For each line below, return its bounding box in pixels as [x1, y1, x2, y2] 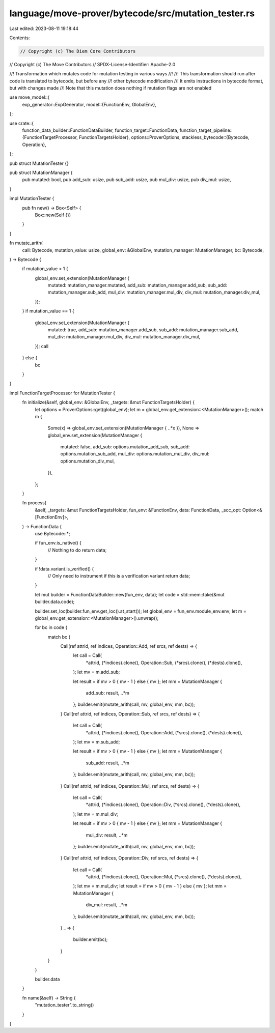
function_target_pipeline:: [179, 127, 233, 133]
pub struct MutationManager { [9, 169, 73, 176]
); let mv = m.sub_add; [73, 738, 120, 745]
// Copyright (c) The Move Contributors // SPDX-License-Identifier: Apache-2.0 [9, 61, 176, 67]
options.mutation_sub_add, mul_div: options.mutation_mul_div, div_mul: [60, 451, 210, 457]
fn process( [22, 500, 47, 506]
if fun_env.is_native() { [35, 540, 81, 546]
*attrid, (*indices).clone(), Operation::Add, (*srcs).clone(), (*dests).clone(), [86, 729, 243, 735]
